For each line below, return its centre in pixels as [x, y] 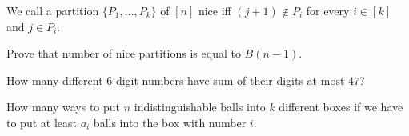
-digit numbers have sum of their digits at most [229, 80]
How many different [55, 80]
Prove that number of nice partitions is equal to [124, 53]
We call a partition [53, 10]
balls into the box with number [170, 122]
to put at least [42, 122]
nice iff [215, 10]
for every [328, 10]
